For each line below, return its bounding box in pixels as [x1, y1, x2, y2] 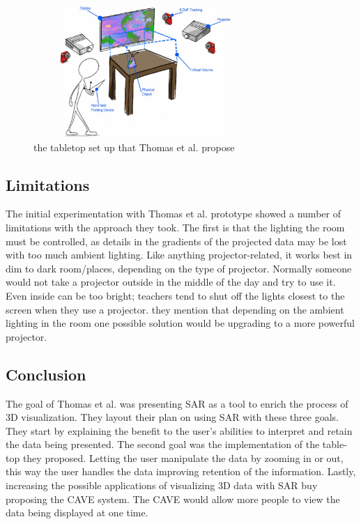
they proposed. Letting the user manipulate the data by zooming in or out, [22, 450, 344, 465]
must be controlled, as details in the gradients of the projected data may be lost [6, 233, 347, 248]
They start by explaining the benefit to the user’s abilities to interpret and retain [6, 423, 353, 438]
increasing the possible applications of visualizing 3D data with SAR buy [6, 478, 318, 493]
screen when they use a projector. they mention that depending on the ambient [6, 302, 344, 316]
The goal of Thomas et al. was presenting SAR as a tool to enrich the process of [6, 396, 348, 410]
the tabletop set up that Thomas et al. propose [33, 139, 235, 154]
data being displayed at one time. [6, 505, 148, 520]
